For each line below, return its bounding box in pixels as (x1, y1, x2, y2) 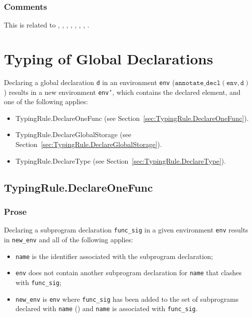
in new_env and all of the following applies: (4, 234, 133, 244)
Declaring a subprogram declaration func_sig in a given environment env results (4, 225, 249, 235)
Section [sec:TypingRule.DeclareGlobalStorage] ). (15, 139, 162, 149)
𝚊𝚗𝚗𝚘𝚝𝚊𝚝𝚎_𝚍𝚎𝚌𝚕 (174, 79, 221, 86)
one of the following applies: (4, 96, 88, 107)
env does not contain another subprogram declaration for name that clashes (15, 267, 242, 278)
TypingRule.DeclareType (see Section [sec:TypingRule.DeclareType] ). (15, 155, 226, 166)
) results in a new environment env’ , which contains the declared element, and (4, 86, 241, 97)
